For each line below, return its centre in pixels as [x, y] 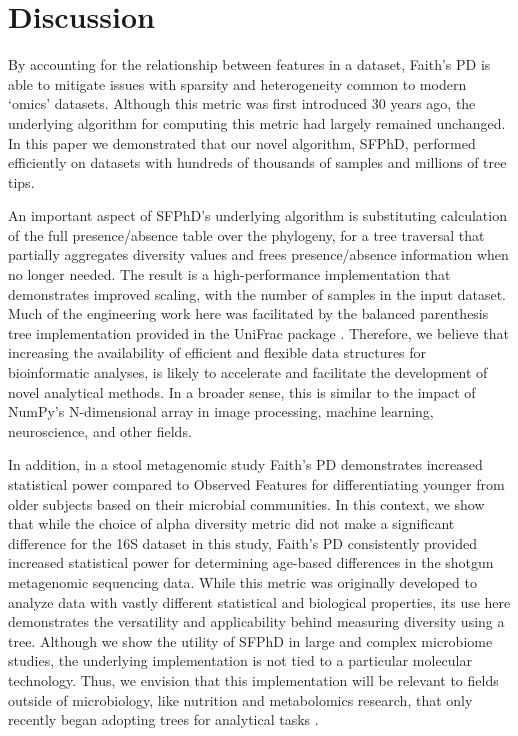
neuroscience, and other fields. [100, 430]
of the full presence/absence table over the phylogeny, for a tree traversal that [246, 234]
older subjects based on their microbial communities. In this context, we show [246, 503]
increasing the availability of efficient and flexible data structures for [217, 352]
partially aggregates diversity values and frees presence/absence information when [258, 254]
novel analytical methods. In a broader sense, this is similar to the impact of [242, 391]
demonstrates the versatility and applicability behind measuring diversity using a [256, 621]
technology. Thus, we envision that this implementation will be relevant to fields [253, 679]
